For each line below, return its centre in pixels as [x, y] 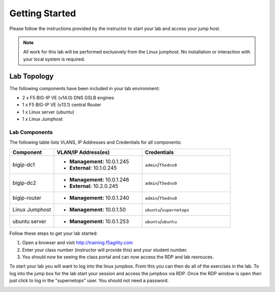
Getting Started [43, 13]
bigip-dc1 [24, 165]
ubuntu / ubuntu [161, 221]
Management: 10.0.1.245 [99, 162]
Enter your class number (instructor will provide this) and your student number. [105, 250]
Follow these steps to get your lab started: [53, 233]
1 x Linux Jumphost [43, 119]
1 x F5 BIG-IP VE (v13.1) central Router [62, 105]
